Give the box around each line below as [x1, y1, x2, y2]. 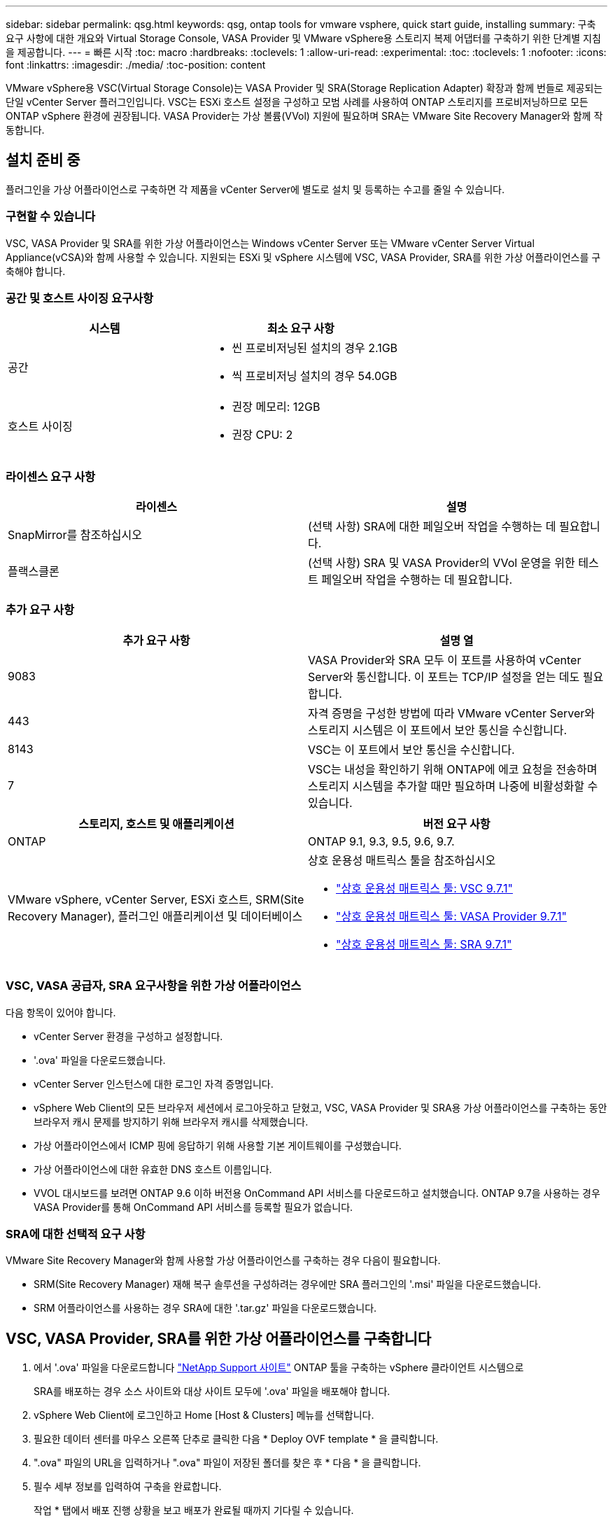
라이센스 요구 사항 [6, 469, 96, 484]
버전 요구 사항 [423, 816, 491, 831]
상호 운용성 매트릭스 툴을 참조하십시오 [308, 853, 496, 867]
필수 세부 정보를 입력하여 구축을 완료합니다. [34, 1480, 222, 1493]
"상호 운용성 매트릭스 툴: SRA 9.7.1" [336, 937, 512, 951]
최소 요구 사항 [267, 321, 334, 336]
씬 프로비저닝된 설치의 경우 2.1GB [232, 341, 398, 356]
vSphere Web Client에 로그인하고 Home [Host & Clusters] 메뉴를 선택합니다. [34, 1409, 374, 1422]
